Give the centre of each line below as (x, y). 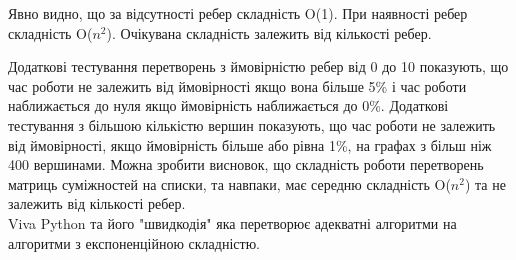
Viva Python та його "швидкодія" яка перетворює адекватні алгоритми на (232, 222)
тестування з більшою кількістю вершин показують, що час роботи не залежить (252, 124)
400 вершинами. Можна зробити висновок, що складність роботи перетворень (246, 164)
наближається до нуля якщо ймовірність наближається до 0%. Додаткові (228, 105)
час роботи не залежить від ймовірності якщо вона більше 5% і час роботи (237, 85)
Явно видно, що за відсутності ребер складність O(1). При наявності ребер (238, 13)
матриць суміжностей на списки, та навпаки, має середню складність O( (229, 183)
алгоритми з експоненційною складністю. (134, 242)
